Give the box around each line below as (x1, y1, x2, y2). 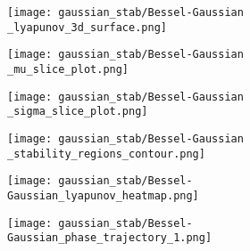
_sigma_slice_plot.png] (7, 105, 148, 118)
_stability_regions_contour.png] (7, 147, 205, 160)
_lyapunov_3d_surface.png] (7, 20, 167, 34)
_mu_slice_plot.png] (7, 62, 129, 76)
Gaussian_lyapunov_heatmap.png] (7, 189, 199, 202)
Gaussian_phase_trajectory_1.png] (7, 231, 212, 245)
